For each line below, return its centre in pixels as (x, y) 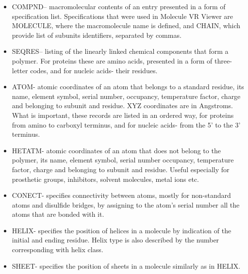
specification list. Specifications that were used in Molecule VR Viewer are (122, 16)
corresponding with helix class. (58, 250)
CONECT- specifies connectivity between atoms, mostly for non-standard (121, 195)
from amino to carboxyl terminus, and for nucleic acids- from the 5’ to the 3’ (126, 124)
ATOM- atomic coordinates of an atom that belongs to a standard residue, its (128, 87)
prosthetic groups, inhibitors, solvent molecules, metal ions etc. (105, 179)
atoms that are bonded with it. (58, 214)
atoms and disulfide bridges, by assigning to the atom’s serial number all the (126, 204)
